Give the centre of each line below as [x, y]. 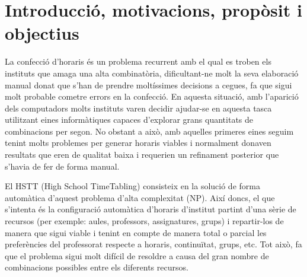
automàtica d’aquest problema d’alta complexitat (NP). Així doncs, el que [140, 197]
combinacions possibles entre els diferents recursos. [97, 267]
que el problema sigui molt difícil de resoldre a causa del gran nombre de [137, 255]
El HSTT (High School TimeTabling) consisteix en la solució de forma [132, 186]
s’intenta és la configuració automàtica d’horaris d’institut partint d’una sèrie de [151, 209]
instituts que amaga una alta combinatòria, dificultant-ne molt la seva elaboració [152, 73]
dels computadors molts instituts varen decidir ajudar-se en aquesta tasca [138, 108]
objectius [42, 33]
